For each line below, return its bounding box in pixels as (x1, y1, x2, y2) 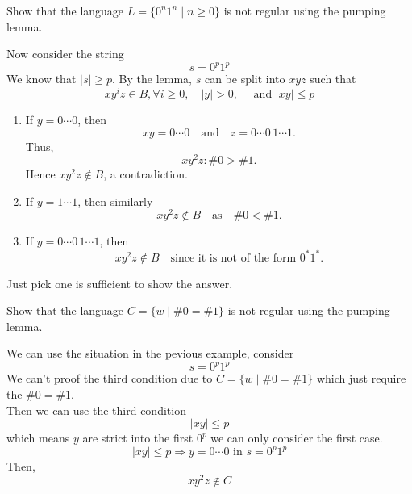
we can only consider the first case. (210, 429, 383, 446)
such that (310, 70, 356, 87)
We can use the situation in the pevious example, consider (6, 345, 294, 362)
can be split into (204, 70, 285, 87)
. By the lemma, (112, 70, 193, 87)
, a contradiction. (103, 165, 188, 182)
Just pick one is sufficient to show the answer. (6, 274, 233, 291)
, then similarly (77, 192, 153, 209)
